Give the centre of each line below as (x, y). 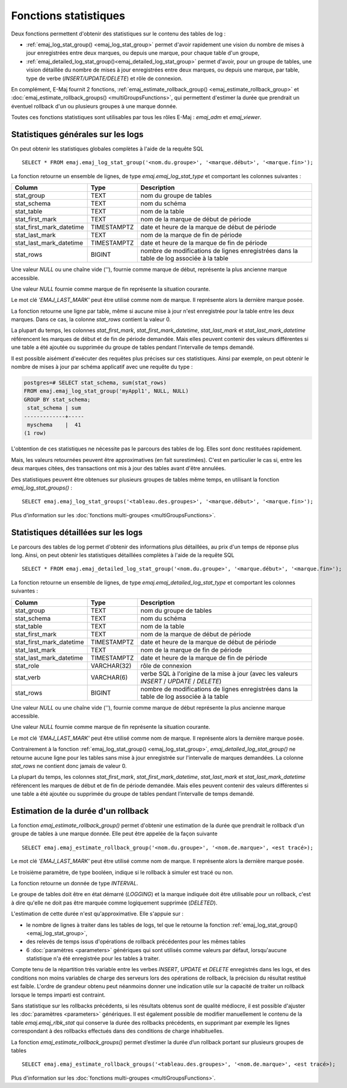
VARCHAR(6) (109, 677)
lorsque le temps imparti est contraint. (58, 995)
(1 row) (35, 433)
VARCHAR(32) (111, 666)
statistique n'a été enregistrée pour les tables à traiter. (93, 959)
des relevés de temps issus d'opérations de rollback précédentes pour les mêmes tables (136, 942)
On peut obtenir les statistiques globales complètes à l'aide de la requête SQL (107, 149)
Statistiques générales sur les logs (77, 134)
